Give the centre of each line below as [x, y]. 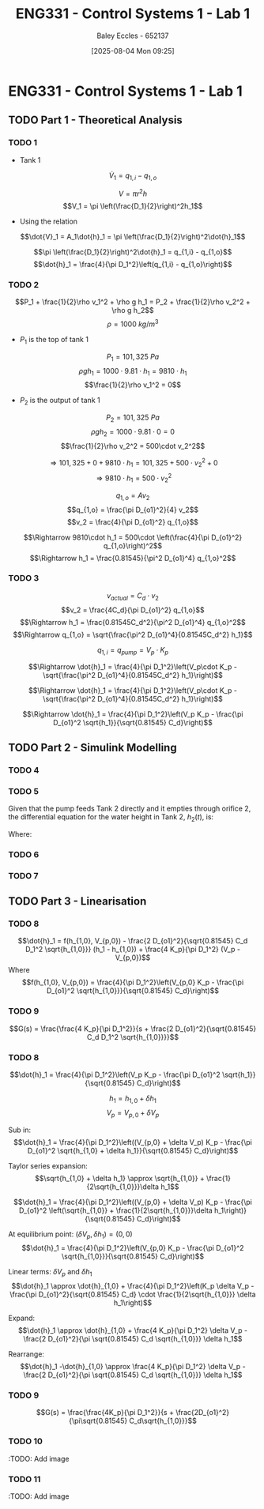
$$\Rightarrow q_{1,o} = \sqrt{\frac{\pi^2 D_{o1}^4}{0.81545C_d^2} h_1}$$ [133, 634]
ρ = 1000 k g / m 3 [133, 323]
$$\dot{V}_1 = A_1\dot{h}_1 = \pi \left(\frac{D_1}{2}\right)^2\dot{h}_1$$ [133, 237]
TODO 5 [24, 791]
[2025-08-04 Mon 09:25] [133, 51]
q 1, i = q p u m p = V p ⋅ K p [133, 651]
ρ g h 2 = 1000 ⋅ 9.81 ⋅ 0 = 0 [133, 433]
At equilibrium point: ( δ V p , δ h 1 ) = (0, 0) [70, 1235]
